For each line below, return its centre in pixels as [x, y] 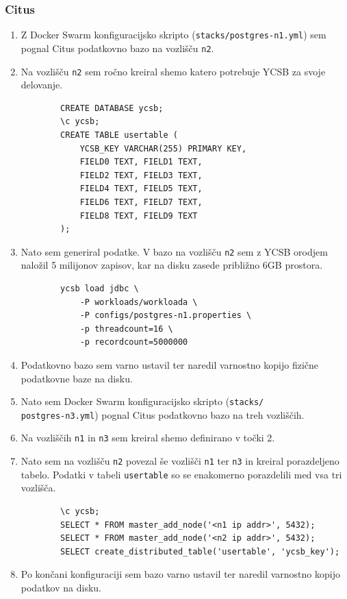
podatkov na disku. [61, 587]
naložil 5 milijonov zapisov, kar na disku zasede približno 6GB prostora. [172, 265]
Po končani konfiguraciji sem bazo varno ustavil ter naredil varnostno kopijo [180, 574]
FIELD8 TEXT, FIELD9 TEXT [139, 216]
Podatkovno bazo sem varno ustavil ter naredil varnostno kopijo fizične [170, 364]
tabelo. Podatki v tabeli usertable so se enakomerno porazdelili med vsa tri [181, 474]
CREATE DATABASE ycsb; [112, 108]
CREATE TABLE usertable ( [119, 135]
